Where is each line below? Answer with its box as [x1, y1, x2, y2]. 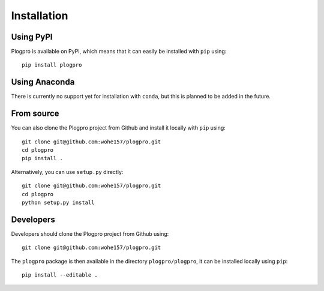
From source [11, 109, 59, 119]
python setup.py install [22, 199, 95, 206]
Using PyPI [11, 32, 53, 42]
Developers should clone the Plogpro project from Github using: [11, 230, 169, 237]
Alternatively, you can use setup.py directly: [11, 168, 124, 175]
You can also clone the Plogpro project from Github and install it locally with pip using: [11, 124, 226, 131]
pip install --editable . [22, 272, 98, 278]
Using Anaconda [11, 77, 75, 87]
